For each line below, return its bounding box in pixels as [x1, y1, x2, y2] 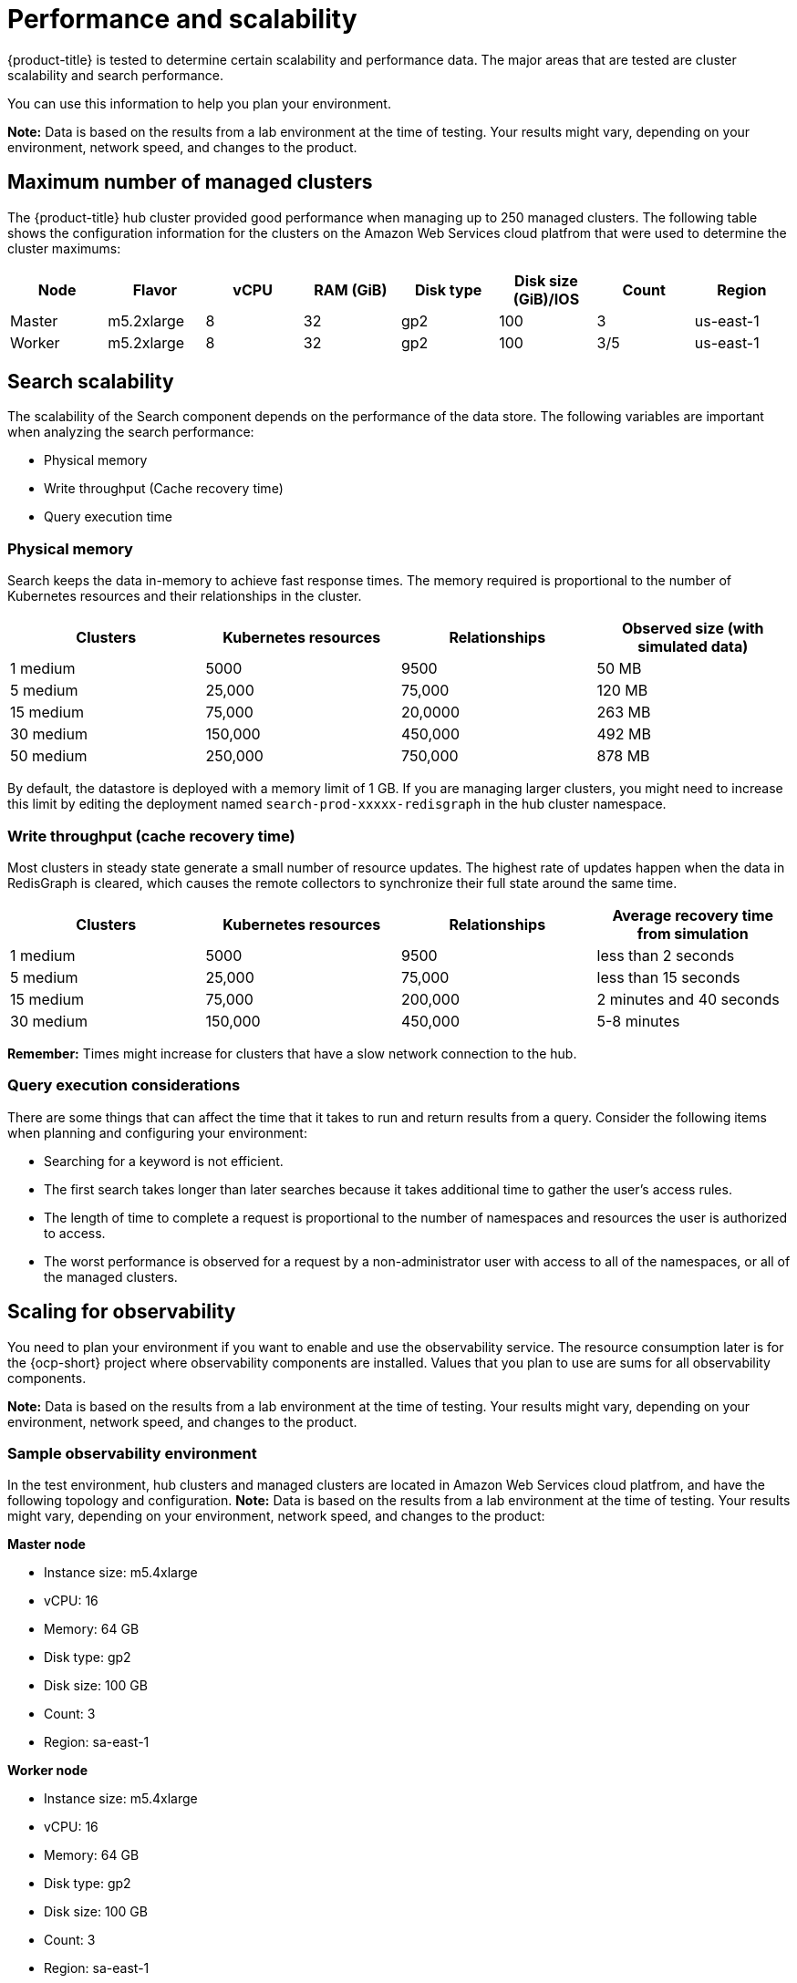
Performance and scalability [7, 4, 357, 35]
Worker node [7, 1762, 88, 1779]
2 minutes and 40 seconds [596, 989, 780, 1008]
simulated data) [637, 637, 749, 656]
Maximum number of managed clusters [7, 170, 373, 194]
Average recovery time [612, 905, 774, 924]
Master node [7, 1536, 86, 1553]
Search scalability [7, 370, 174, 394]
